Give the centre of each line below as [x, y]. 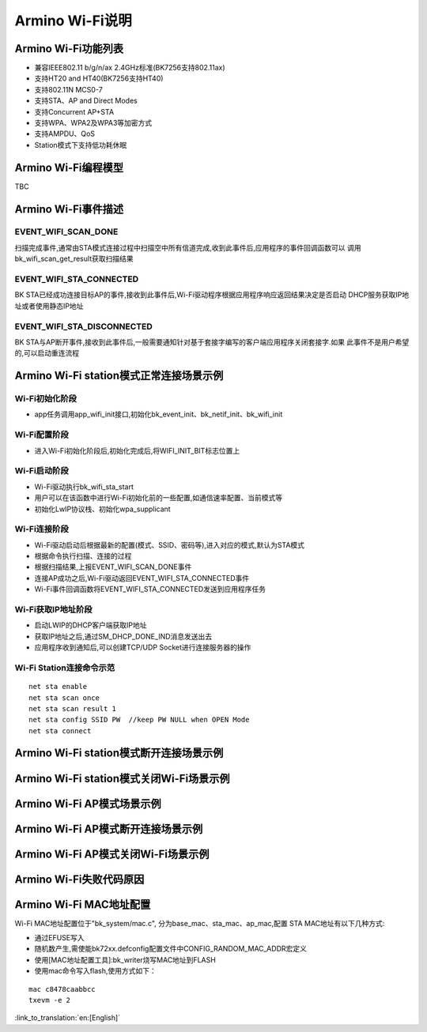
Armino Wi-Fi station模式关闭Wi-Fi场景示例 [122, 778]
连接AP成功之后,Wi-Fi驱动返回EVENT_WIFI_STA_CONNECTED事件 [142, 578]
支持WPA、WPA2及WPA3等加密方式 [93, 123]
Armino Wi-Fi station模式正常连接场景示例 [119, 376]
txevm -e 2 [50, 1000]
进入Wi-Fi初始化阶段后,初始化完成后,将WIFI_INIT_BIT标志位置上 [137, 450]
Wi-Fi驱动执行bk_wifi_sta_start [84, 487]
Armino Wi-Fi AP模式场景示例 [88, 803]
